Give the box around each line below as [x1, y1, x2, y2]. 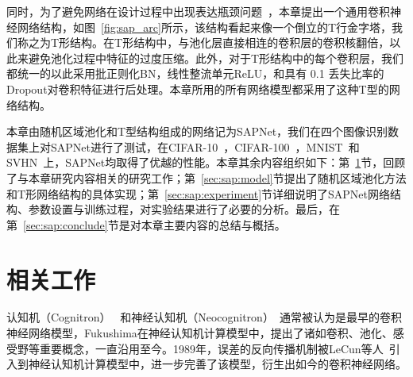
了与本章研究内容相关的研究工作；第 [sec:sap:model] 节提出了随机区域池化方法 [6, 169, 407, 186]
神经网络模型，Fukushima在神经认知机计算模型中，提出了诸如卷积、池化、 [6, 325, 393, 341]
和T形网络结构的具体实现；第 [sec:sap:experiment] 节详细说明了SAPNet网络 [6, 185, 391, 202]
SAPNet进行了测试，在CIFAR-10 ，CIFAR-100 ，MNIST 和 [50, 138, 360, 155]
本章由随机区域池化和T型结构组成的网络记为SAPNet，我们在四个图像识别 [6, 123, 388, 140]
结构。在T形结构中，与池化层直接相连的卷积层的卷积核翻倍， [70, 34, 390, 51]
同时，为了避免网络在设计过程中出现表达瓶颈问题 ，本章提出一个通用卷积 [6, 3, 390, 19]
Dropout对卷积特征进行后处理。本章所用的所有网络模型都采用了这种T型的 [6, 80, 389, 97]
